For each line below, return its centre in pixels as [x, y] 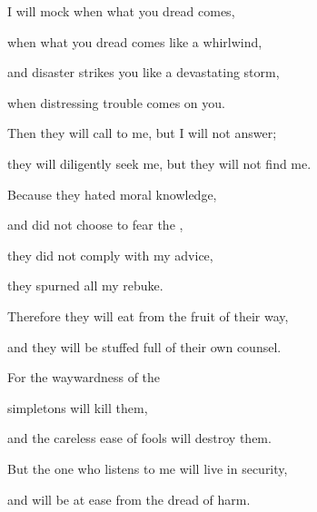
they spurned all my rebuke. [85, 286]
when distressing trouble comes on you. [116, 102]
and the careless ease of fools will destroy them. [139, 438]
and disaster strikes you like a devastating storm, [144, 72]
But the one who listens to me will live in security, [148, 468]
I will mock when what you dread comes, [121, 11]
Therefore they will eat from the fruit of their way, [148, 315]
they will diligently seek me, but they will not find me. [159, 163]
